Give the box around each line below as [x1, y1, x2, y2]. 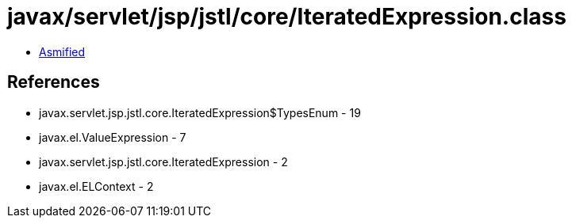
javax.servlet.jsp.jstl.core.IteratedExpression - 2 [39, 154, 288, 169]
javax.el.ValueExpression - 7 [39, 130, 186, 144]
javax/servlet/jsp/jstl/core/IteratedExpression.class [7, 3, 566, 30]
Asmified [39, 44, 86, 59]
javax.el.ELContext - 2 [39, 179, 154, 193]
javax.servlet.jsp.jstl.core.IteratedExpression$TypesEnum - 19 [39, 105, 361, 120]
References [7, 72, 100, 93]
